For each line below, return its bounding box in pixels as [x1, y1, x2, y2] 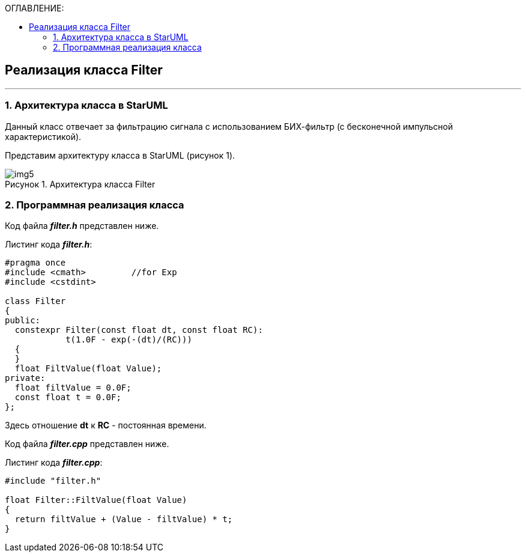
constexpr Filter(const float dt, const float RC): [14, 325, 263, 335]
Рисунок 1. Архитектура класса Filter [5, 178, 156, 189]
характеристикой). [5, 131, 82, 142]
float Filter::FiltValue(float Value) [5, 495, 187, 505]
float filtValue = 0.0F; [14, 383, 131, 393]
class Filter [5, 296, 66, 306]
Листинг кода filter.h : [5, 239, 92, 250]
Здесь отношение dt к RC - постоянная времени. [5, 420, 207, 431]
